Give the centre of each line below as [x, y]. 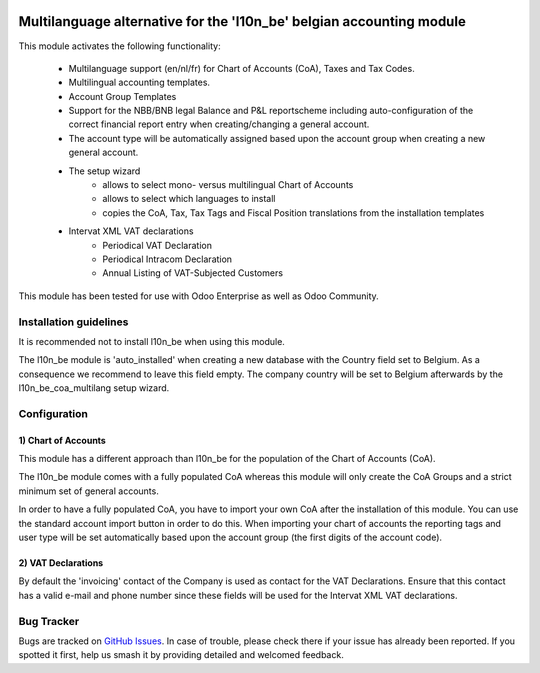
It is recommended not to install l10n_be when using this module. [151, 341]
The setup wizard [104, 171]
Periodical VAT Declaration [157, 245]
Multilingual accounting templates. [139, 82]
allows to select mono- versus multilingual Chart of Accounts [228, 185]
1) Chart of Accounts [62, 440]
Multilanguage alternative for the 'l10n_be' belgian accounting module [242, 21]
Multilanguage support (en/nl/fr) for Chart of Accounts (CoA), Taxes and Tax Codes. [241, 68]
